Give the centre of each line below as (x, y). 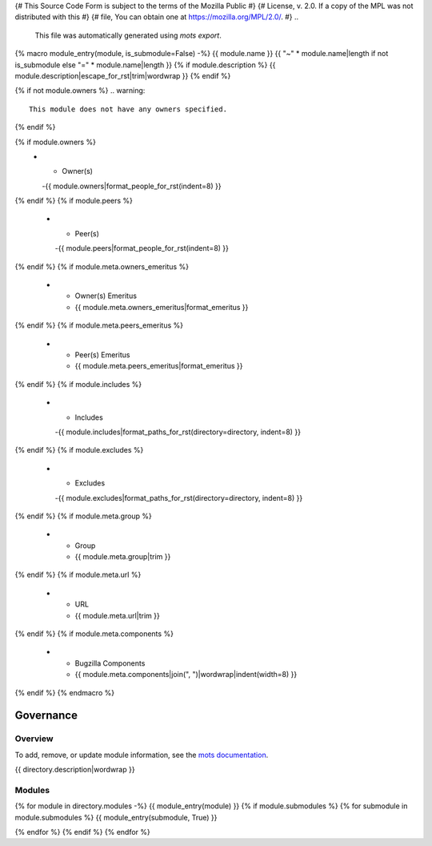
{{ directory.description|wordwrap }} (75, 770)
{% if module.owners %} (55, 142)
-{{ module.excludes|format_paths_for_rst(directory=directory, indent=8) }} (179, 498)
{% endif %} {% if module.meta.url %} (78, 575)
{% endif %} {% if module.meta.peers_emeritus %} (99, 325)
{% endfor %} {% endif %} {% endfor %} (83, 832)
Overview (34, 739)
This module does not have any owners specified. (128, 109)
